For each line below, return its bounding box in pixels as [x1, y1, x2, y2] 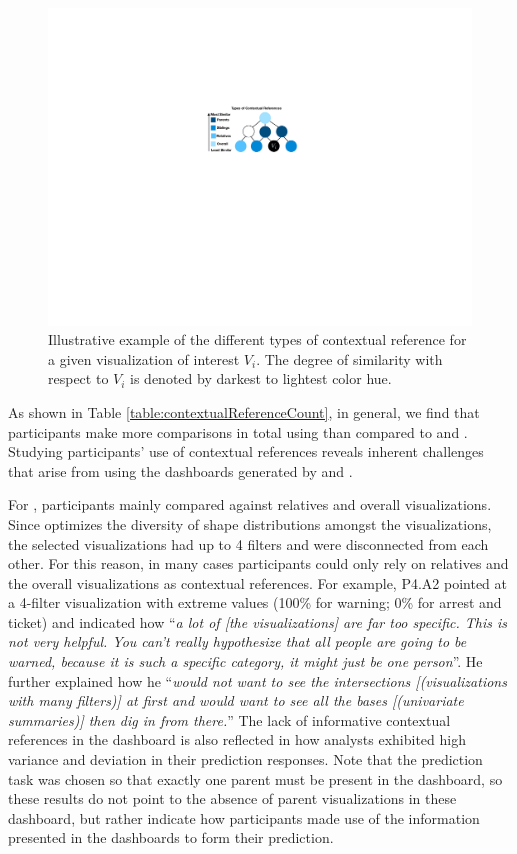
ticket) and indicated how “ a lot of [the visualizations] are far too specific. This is [8, 611, 508, 632]
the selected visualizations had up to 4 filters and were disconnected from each [8, 533, 489, 554]
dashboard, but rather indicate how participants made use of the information [8, 807, 480, 828]
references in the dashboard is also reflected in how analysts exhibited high [8, 729, 466, 750]
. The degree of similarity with [256, 348, 443, 369]
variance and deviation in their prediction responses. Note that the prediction [8, 749, 483, 770]
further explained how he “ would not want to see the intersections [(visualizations [8, 670, 507, 691]
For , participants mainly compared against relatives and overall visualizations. [8, 494, 492, 515]
